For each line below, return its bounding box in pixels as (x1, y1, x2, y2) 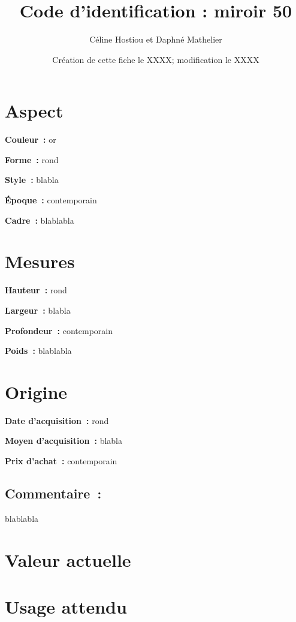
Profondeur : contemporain (5, 324, 113, 336)
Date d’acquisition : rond (5, 414, 109, 426)
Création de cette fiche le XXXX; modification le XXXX (52, 53, 259, 65)
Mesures (5, 249, 75, 274)
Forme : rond (5, 153, 59, 166)
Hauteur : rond (5, 284, 67, 296)
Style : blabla (5, 173, 59, 186)
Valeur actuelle (5, 547, 131, 572)
